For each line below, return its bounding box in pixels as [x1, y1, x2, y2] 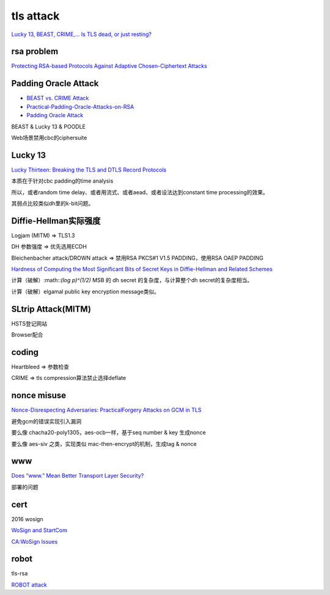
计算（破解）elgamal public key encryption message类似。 [11, 288, 160, 295]
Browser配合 [11, 331, 43, 338]
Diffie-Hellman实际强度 [11, 216, 101, 226]
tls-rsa [11, 570, 28, 577]
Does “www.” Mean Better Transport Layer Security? [11, 472, 144, 480]
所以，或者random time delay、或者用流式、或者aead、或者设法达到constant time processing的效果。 [11, 188, 269, 195]
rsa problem [11, 46, 59, 57]
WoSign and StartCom [11, 527, 67, 534]
